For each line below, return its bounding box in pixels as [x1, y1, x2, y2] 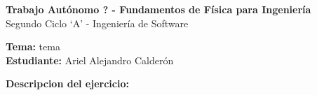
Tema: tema [6, 39, 60, 54]
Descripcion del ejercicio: [6, 76, 129, 91]
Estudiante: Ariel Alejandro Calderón [6, 52, 174, 67]
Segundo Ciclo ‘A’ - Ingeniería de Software [6, 15, 189, 30]
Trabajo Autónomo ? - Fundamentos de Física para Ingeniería [6, 2, 311, 16]
